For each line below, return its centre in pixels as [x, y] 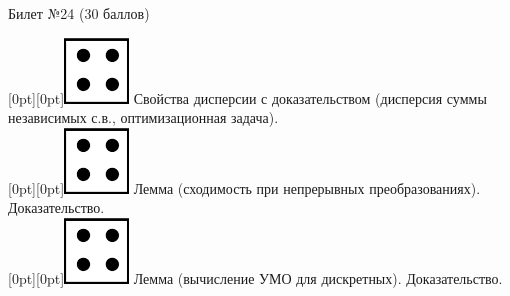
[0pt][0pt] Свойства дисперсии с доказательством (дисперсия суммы [247, 97]
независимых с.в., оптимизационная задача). [143, 117]
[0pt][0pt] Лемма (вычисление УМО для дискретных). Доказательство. [255, 277]
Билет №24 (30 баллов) [79, 13]
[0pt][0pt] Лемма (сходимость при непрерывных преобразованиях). [244, 187]
